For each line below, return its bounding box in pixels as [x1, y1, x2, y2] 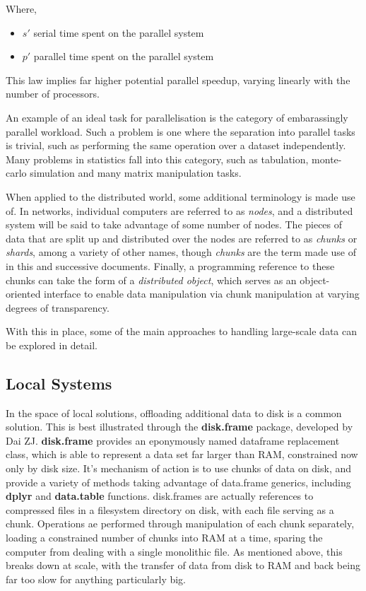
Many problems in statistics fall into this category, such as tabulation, [6, 151, 309, 166]
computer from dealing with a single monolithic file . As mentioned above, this [6, 544, 343, 558]
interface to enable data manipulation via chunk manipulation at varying [44, 286, 360, 301]
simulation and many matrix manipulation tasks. [30, 165, 242, 180]
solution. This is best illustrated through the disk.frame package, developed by [6, 419, 353, 434]
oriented [6, 286, 41, 301]
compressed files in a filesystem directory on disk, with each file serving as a [6, 502, 334, 517]
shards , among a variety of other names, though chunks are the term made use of [6, 245, 357, 259]
